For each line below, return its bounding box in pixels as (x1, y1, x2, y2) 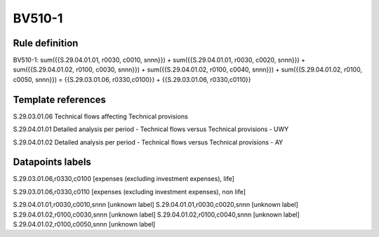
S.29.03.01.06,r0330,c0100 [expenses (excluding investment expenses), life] (13, 175, 235, 183)
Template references (13, 93, 107, 105)
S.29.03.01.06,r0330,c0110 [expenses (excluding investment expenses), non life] (13, 187, 246, 196)
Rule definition (13, 37, 79, 49)
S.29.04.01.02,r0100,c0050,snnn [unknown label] (13, 220, 156, 228)
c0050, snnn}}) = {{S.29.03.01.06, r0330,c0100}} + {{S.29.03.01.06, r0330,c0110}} (13, 75, 251, 83)
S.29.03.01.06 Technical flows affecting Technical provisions (13, 112, 189, 121)
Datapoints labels (13, 156, 91, 168)
